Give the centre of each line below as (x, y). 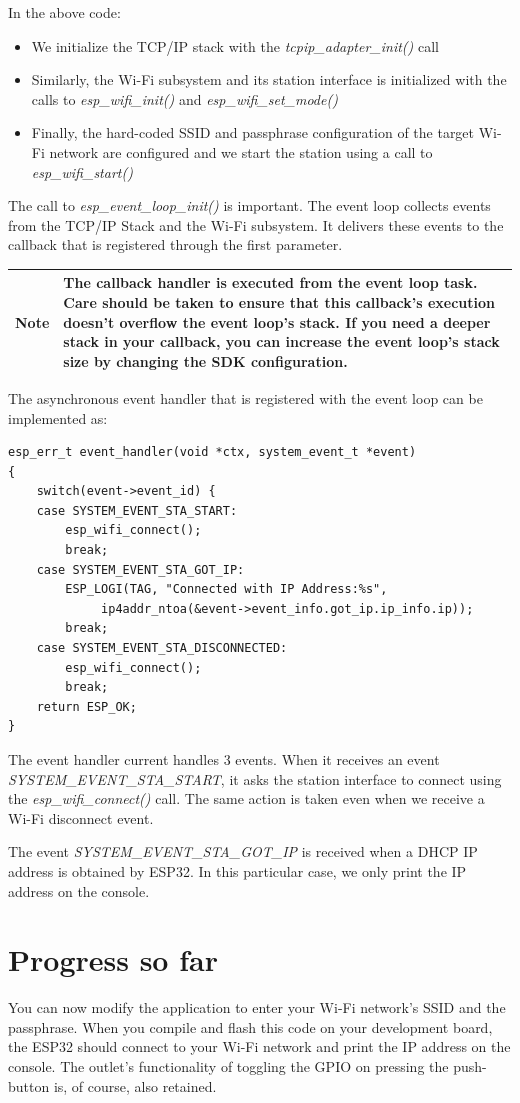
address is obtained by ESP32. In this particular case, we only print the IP (237, 870)
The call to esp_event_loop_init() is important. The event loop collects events (249, 205)
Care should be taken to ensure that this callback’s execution (279, 302)
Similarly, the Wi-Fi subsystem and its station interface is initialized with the (269, 79)
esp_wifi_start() (82, 171)
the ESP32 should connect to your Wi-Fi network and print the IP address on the (259, 1046)
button (29, 1085)
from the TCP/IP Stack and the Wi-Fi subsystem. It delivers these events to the (256, 224)
